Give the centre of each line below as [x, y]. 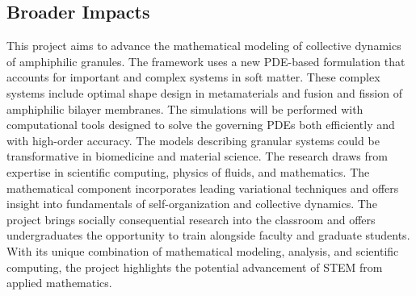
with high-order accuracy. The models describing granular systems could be [193, 140]
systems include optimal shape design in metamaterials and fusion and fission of [204, 92]
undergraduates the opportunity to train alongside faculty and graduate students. [208, 235]
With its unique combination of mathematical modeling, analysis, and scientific [203, 250]
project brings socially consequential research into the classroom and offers [191, 219]
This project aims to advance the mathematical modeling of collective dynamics [204, 46]
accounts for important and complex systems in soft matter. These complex [193, 77]
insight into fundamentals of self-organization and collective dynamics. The [192, 204]
